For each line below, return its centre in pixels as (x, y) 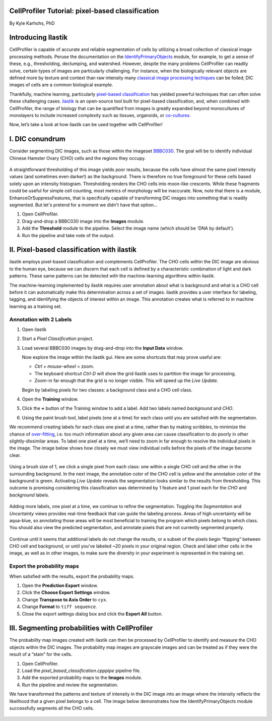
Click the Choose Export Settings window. (66, 592)
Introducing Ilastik (39, 38)
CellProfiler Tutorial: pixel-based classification (84, 11)
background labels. (29, 495)
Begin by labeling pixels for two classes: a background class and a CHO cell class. (107, 390)
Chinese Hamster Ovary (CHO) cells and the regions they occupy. (78, 158)
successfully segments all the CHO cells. (52, 708)
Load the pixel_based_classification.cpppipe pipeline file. (81, 671)
